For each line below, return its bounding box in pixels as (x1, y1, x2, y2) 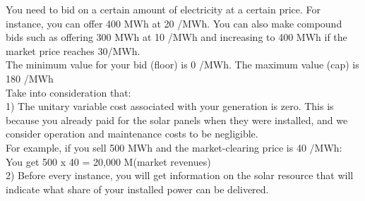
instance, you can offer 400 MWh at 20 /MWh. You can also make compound (6, 16, 342, 30)
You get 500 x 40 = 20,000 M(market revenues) (6, 154, 211, 169)
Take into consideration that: (6, 85, 131, 99)
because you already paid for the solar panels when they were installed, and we (6, 112, 348, 127)
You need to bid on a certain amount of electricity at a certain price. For (6, 2, 321, 16)
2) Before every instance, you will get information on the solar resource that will (6, 168, 354, 183)
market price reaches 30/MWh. (6, 43, 140, 58)
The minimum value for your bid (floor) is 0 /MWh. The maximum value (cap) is (6, 57, 359, 72)
